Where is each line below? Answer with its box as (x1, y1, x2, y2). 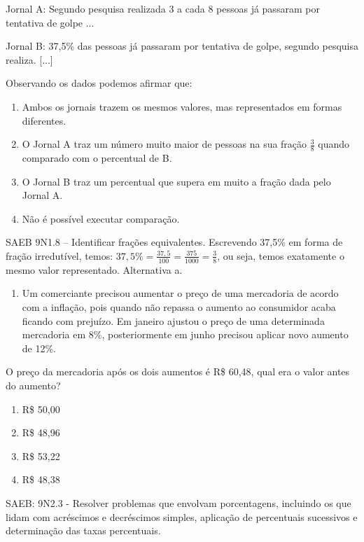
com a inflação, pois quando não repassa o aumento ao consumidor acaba (22, 299, 336, 314)
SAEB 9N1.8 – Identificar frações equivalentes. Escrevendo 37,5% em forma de (6, 235, 343, 249)
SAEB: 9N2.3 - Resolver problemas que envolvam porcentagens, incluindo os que (6, 495, 351, 510)
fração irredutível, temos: (6, 248, 113, 263)
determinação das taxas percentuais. (6, 523, 161, 538)
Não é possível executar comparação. (22, 211, 180, 225)
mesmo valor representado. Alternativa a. (6, 262, 183, 277)
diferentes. (22, 113, 66, 127)
